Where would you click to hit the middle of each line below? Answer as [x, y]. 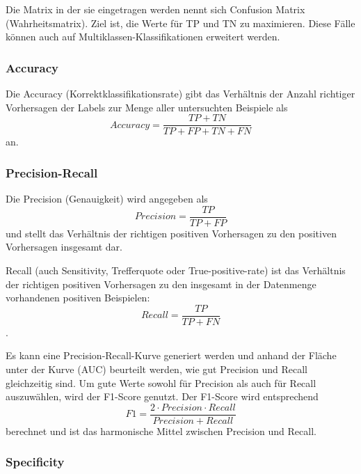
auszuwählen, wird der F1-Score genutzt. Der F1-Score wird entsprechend [162, 396]
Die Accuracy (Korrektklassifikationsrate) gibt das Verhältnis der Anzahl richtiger [180, 93]
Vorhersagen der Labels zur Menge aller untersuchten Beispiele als [147, 107]
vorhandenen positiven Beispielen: [78, 298]
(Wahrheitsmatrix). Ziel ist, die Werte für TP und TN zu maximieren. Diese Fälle [180, 23]
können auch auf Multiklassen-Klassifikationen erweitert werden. [143, 37]
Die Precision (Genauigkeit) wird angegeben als [107, 199]
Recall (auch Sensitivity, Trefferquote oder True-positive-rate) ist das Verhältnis [176, 270]
